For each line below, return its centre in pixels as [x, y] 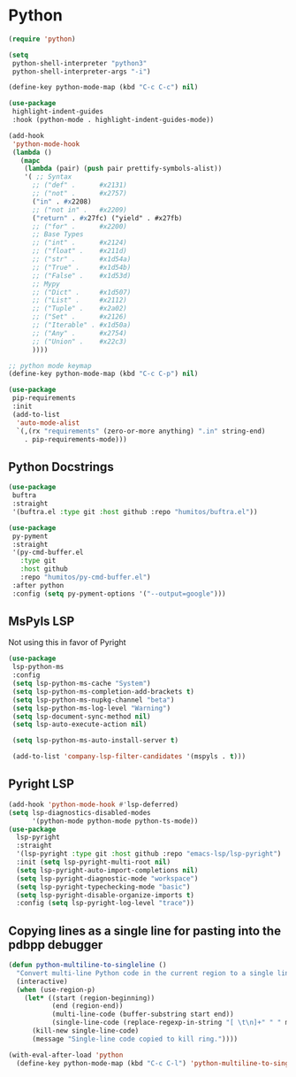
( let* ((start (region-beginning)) [90, 998]
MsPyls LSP [42, 622]
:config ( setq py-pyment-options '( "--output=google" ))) [119, 594]
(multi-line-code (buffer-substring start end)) [143, 1014]
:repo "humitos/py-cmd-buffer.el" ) [85, 577]
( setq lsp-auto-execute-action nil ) [80, 725]
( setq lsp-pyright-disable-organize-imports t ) [106, 895]
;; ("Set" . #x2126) [79, 317]
